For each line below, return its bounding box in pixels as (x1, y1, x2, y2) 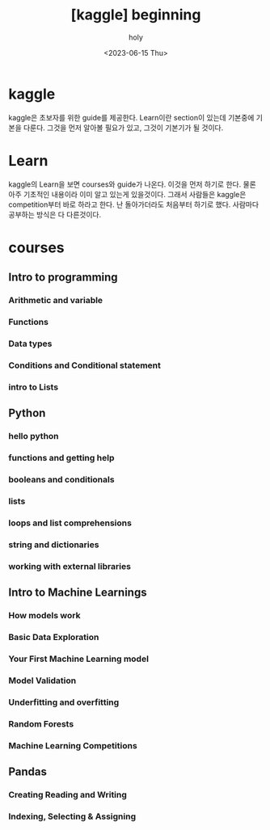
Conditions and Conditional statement (8, 360, 162, 371)
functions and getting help (8, 453, 115, 464)
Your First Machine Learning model (8, 653, 150, 664)
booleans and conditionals (8, 474, 115, 485)
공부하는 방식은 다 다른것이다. (8, 209, 102, 219)
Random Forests (8, 718, 74, 729)
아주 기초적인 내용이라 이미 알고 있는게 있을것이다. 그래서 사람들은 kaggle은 (8, 189, 247, 199)
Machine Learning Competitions (8, 739, 137, 751)
